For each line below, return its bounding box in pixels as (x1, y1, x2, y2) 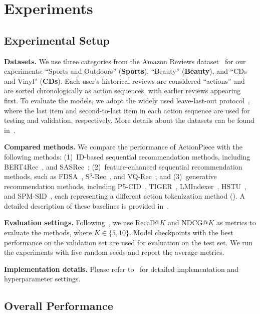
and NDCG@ (168, 217, 208, 228)
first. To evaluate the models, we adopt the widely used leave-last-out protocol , (4, 95, 250, 105)
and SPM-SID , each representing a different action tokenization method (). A (4, 191, 245, 201)
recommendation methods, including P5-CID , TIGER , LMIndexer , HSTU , (4, 181, 246, 191)
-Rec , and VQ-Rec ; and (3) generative (92, 171, 217, 182)
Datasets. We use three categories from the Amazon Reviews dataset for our (4, 56, 246, 66)
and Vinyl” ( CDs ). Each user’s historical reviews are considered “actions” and (4, 75, 245, 86)
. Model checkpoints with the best (129, 227, 233, 238)
